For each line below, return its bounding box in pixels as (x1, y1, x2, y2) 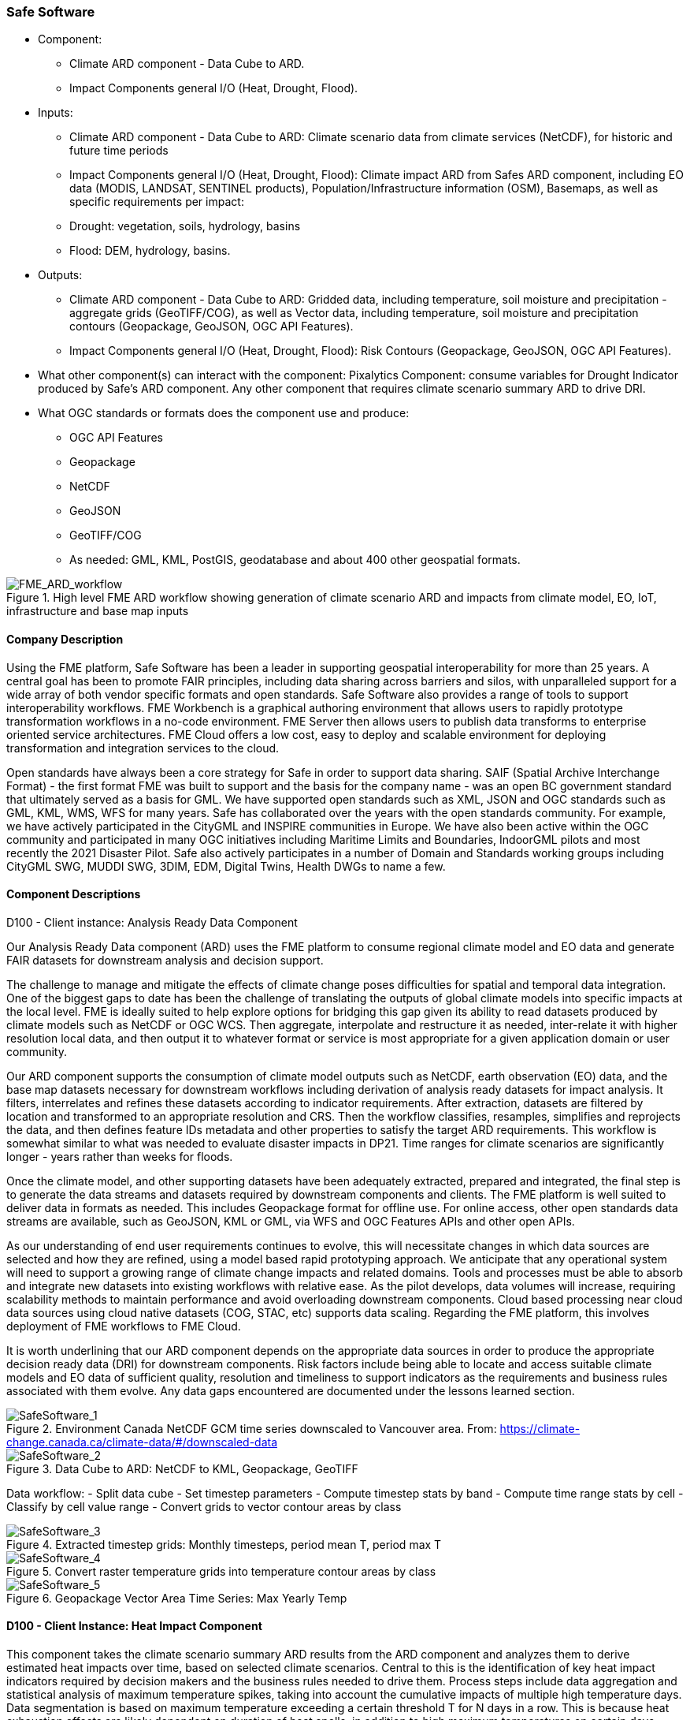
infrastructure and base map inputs (6, 604, 189, 618)
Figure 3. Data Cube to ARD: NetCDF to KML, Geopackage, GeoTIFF (6, 1461, 358, 1476)
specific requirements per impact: (69, 195, 244, 209)
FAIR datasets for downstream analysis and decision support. (6, 953, 324, 967)
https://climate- (499, 1421, 581, 1435)
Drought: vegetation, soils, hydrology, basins (69, 219, 301, 233)
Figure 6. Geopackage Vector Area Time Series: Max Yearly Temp (6, 1591, 347, 1605)
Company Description (6, 632, 124, 646)
